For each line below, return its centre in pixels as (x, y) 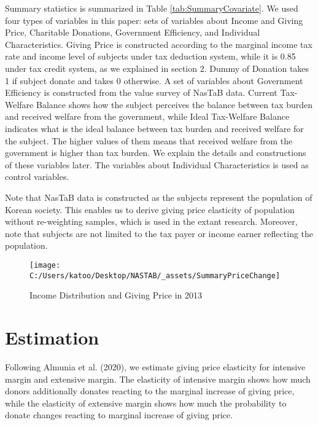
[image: (45, 265)
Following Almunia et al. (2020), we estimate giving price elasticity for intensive (155, 366)
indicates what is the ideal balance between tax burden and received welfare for (154, 128)
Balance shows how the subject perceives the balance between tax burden (174, 104)
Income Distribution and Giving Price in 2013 (116, 295)
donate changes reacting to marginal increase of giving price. (119, 415)
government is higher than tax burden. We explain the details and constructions (156, 153)
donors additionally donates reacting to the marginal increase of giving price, (150, 391)
